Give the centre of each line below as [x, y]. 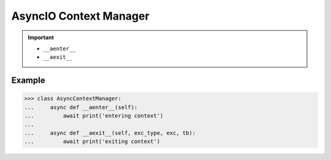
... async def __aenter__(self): [81, 107]
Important [41, 37]
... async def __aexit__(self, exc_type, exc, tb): [110, 133]
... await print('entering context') [94, 116]
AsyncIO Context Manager [80, 16]
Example [28, 81]
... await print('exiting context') [92, 142]
